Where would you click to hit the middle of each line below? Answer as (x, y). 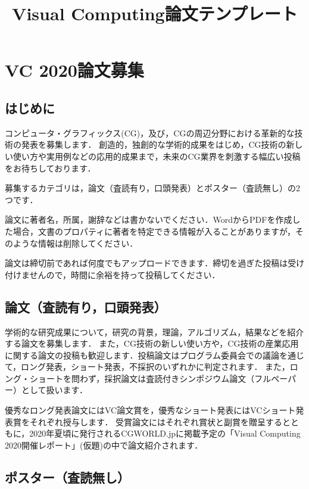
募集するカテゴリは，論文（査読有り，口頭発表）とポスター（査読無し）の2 (153, 188)
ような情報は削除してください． (75, 243)
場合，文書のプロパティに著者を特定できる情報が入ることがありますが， (154, 231)
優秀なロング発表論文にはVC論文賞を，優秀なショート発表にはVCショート (150, 410)
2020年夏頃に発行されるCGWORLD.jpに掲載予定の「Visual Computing (165, 433)
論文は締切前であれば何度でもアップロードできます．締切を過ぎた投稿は (146, 263)
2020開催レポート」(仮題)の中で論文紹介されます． (104, 445)
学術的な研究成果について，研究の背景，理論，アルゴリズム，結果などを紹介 (154, 331)
